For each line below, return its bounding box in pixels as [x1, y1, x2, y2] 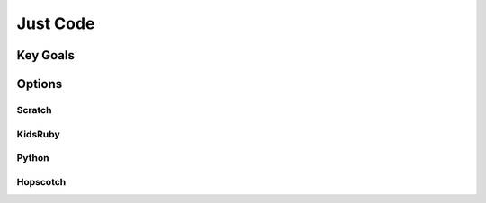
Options [16, 76, 63, 92]
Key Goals [16, 48, 76, 63]
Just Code [16, 13, 95, 33]
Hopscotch [16, 175, 67, 188]
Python [16, 152, 49, 164]
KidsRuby [16, 128, 60, 140]
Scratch [16, 103, 52, 116]
